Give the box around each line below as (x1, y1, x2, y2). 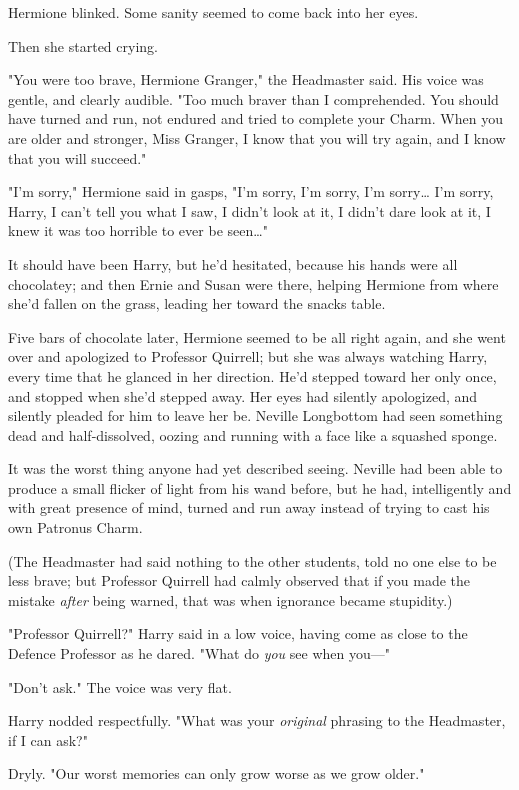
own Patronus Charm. (8, 517, 143, 538)
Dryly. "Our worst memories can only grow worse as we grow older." (8, 763, 425, 784)
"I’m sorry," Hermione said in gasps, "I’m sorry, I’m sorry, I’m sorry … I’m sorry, (8, 181, 494, 202)
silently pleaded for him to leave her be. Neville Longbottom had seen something (8, 405, 503, 426)
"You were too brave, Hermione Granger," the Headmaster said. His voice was (8, 69, 484, 90)
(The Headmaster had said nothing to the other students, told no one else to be (8, 550, 497, 571)
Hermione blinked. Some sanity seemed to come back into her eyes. (8, 2, 419, 22)
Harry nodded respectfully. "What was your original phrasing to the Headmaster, (8, 710, 506, 731)
